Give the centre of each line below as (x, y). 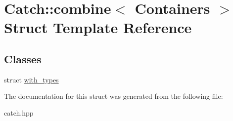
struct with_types (31, 79)
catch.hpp (19, 112)
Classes (23, 59)
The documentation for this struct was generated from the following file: (114, 96)
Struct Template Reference (98, 27)
